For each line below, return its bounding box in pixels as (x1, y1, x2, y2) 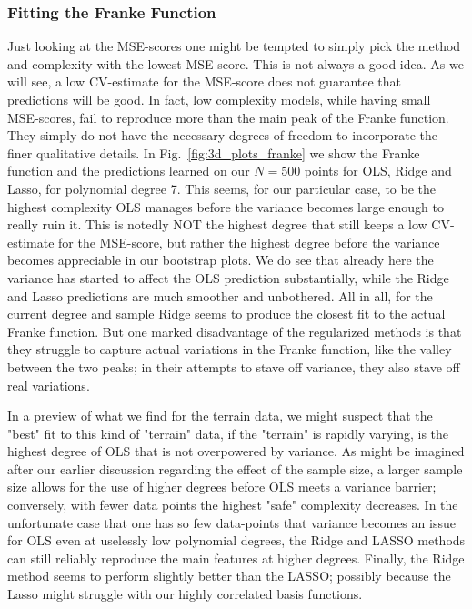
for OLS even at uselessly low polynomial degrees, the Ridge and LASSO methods (7, 531, 466, 550)
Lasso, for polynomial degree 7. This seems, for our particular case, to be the (7, 178, 437, 198)
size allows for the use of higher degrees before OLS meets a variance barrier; (7, 477, 437, 496)
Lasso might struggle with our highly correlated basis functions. (7, 584, 363, 604)
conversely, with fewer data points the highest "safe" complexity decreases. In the (7, 495, 458, 514)
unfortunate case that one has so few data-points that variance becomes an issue (7, 513, 456, 532)
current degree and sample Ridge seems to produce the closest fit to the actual (7, 304, 446, 323)
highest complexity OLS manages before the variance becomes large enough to (7, 197, 445, 216)
